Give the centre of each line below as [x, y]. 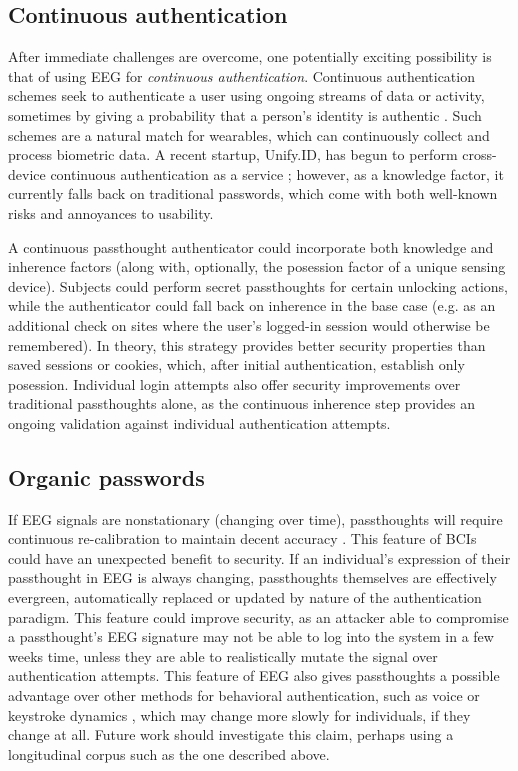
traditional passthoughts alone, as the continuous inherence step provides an [241, 403]
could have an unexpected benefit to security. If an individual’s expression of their [259, 557]
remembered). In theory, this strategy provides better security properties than [247, 344]
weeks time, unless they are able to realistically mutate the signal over [223, 655]
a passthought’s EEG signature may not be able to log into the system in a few [251, 636]
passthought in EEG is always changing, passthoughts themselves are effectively [252, 577]
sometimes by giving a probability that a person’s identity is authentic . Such [245, 114]
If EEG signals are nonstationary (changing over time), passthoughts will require [255, 518]
